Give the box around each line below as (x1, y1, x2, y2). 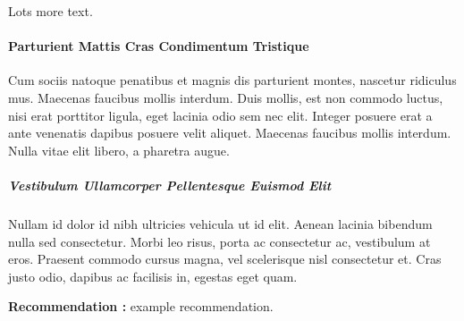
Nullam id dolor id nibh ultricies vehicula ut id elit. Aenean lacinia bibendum (8, 214, 433, 232)
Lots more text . (8, 2, 93, 20)
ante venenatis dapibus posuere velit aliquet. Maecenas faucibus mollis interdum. (8, 123, 451, 142)
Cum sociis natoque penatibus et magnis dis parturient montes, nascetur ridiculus (8, 71, 457, 89)
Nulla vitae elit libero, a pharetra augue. (8, 140, 230, 159)
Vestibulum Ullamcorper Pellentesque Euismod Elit (8, 175, 332, 194)
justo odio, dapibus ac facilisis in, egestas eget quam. (8, 266, 298, 285)
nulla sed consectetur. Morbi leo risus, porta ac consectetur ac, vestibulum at (8, 232, 431, 250)
